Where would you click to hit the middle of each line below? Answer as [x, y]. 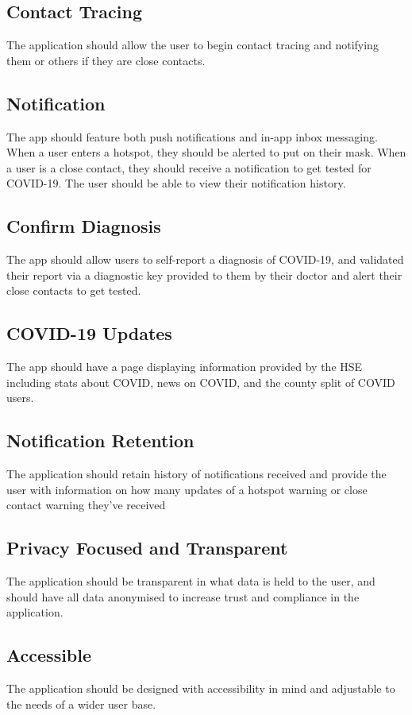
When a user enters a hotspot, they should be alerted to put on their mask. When [206, 152]
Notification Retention [100, 441]
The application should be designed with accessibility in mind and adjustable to [201, 688]
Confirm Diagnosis [84, 226]
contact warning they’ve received [86, 505]
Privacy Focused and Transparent [147, 548]
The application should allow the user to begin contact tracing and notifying [193, 45]
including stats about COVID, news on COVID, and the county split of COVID [201, 382]
